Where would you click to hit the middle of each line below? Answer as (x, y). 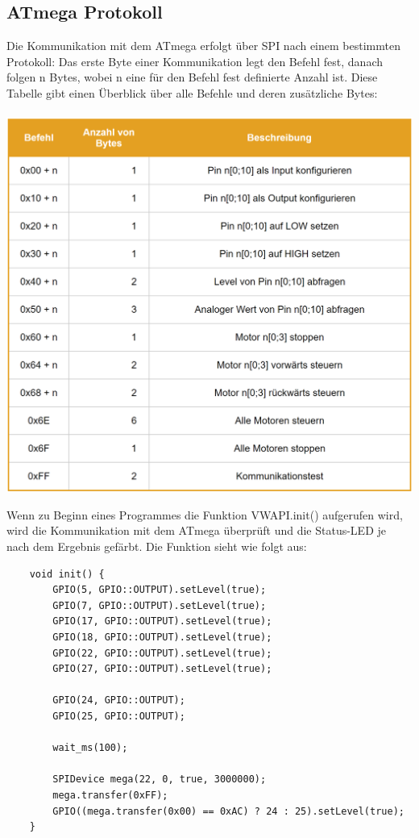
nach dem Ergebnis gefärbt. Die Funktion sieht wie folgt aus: (157, 546)
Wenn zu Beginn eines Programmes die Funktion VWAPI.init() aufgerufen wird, (205, 514)
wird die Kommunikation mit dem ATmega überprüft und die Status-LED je (196, 530)
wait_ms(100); (90, 748)
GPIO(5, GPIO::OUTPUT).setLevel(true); (160, 590)
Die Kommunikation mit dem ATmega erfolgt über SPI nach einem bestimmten (203, 46)
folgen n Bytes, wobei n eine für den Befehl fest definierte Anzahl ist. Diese (192, 77)
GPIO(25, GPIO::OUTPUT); (119, 716)
